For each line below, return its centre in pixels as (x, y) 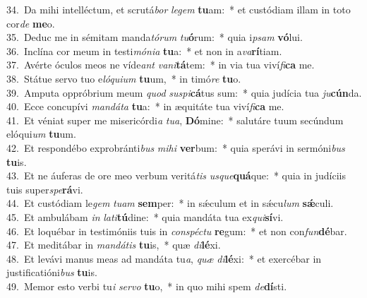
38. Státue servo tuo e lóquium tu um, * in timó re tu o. (124, 78)
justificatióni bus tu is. (52, 272)
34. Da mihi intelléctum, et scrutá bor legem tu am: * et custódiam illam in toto (179, 9)
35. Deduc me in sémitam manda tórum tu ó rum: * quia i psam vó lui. (155, 37)
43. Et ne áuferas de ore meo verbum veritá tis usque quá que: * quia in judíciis (176, 175)
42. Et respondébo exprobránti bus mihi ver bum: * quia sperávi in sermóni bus (176, 147)
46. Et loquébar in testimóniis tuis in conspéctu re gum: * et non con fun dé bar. (177, 231)
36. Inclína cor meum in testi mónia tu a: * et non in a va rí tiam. (144, 50)
